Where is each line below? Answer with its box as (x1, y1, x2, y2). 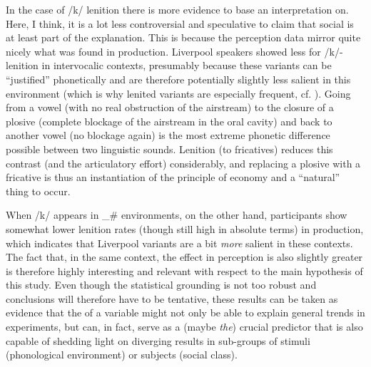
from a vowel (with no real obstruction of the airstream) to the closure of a (6, 100, 334, 115)
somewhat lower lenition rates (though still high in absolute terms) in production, (6, 221, 364, 236)
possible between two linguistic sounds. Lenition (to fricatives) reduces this (6, 141, 333, 156)
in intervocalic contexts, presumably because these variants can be (41, 58, 332, 73)
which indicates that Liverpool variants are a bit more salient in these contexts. (6, 235, 353, 250)
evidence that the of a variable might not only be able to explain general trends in (6, 305, 365, 320)
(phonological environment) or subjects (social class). (6, 347, 238, 362)
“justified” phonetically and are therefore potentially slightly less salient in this (6, 71, 351, 86)
